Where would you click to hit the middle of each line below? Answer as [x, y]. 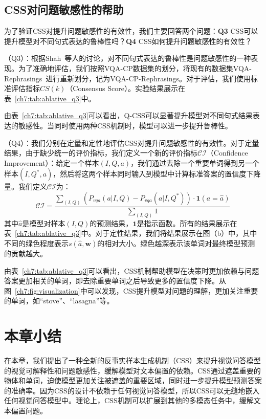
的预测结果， [111, 223]
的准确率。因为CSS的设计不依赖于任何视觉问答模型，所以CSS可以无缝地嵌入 [132, 390]
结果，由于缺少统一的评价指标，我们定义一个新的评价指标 [101, 153]
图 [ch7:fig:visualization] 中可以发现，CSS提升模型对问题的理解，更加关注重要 [131, 290]
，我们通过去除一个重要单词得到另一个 [195, 162]
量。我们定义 [26, 186]
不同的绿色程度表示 [36, 243]
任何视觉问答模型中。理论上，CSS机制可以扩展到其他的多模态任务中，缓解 [129, 400]
